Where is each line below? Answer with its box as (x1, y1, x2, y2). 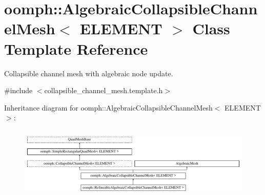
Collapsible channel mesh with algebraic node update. (4, 68, 173, 78)
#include (4, 85, 33, 96)
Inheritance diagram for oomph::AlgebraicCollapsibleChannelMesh (4, 102, 213, 113)
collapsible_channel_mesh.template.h (44, 85, 163, 96)
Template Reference (4, 38, 148, 59)
